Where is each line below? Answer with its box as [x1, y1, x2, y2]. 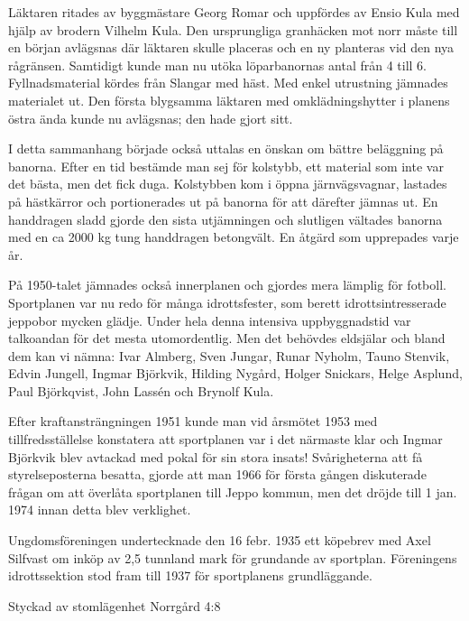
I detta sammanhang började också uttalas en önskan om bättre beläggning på [8, 139, 444, 158]
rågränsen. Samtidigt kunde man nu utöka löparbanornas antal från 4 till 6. [8, 55, 427, 74]
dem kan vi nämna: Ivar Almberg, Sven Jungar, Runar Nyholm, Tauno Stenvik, [8, 346, 450, 365]
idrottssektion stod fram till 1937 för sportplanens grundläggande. [8, 566, 372, 585]
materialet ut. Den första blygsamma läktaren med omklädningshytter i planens [8, 90, 450, 109]
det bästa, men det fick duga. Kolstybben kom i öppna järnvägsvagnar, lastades [8, 174, 447, 193]
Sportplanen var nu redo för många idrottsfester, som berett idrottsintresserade [8, 292, 446, 311]
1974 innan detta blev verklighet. [8, 500, 191, 519]
